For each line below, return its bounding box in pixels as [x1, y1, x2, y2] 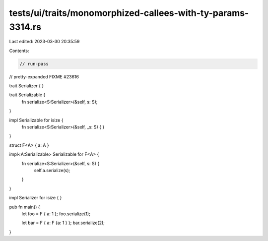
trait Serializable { [9, 92, 46, 98]
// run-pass [19, 61, 49, 66]
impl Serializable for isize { [9, 117, 64, 123]
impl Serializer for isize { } [9, 195, 62, 201]
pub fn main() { [9, 204, 40, 210]
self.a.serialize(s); [34, 168, 70, 173]
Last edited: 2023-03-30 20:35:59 [9, 39, 80, 45]
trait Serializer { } [9, 83, 44, 89]
